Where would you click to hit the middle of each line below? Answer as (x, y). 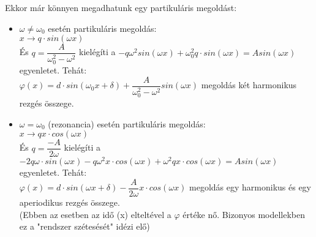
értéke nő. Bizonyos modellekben (244, 214)
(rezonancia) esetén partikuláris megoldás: (127, 123)
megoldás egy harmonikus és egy (250, 187)
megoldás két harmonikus (249, 85)
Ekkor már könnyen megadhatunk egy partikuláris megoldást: (121, 7)
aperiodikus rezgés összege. (70, 202)
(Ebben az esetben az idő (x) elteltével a (95, 214)
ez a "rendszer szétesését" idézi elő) (85, 226)
